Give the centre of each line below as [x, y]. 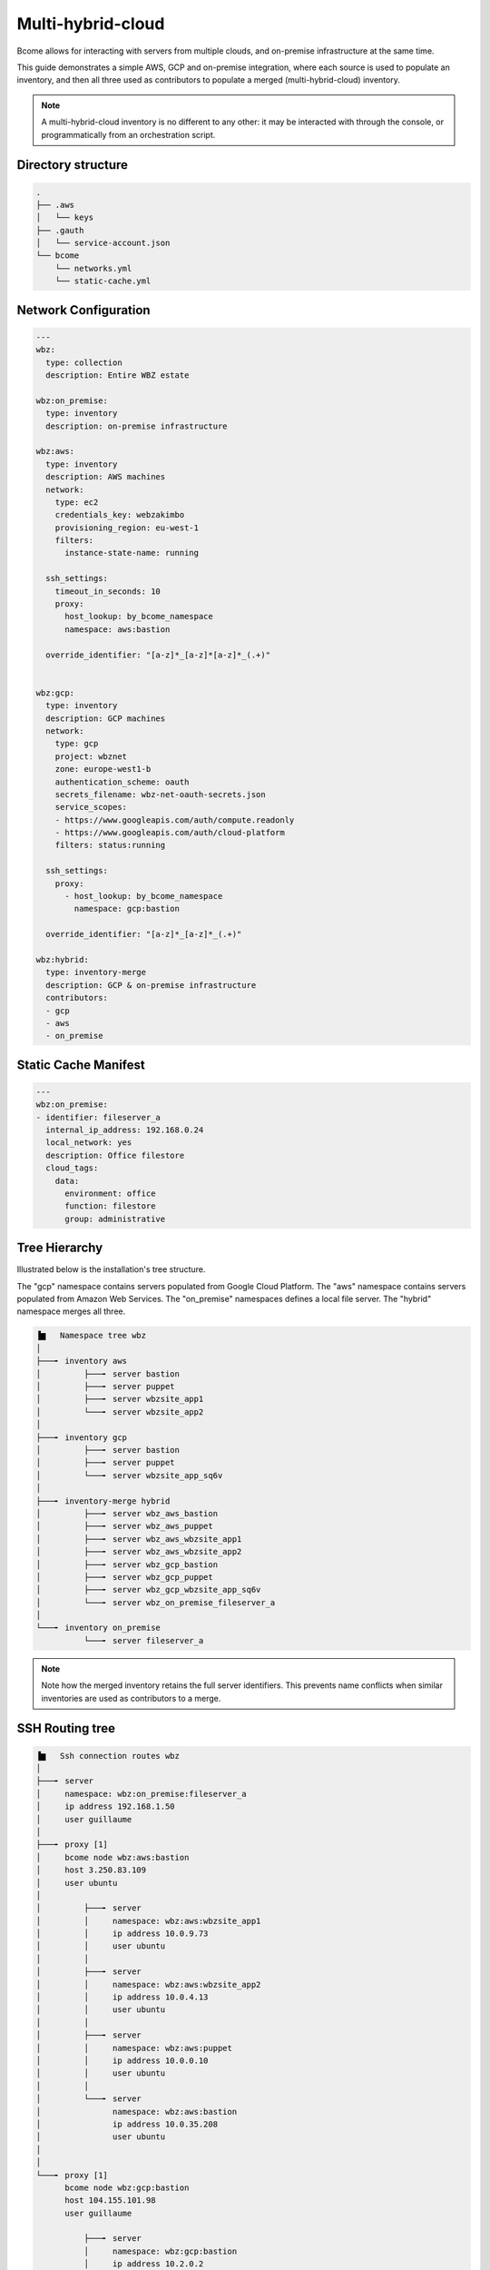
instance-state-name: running [132, 553]
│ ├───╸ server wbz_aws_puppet [124, 1526]
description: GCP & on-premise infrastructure [151, 985]
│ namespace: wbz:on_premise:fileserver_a [141, 1794]
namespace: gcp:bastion [127, 909]
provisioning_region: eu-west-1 [127, 528]
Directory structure [73, 165]
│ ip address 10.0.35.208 [127, 2124]
